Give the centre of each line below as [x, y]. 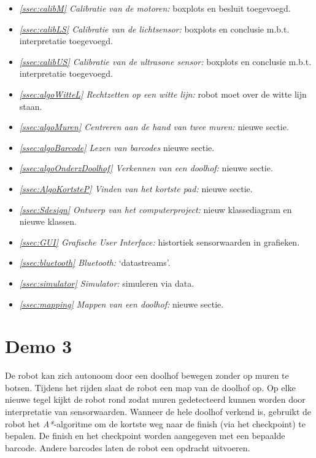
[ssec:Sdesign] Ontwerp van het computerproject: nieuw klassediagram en [156, 209]
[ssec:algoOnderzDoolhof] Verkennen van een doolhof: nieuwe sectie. [146, 168]
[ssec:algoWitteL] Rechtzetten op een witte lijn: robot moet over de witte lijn [163, 94]
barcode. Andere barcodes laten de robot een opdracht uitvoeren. [128, 447]
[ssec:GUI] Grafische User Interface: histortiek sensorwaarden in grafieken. [160, 242]
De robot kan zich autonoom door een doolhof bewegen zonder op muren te [147, 375]
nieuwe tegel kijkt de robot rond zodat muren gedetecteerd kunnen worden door [155, 399]
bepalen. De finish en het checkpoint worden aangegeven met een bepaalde [145, 436]
